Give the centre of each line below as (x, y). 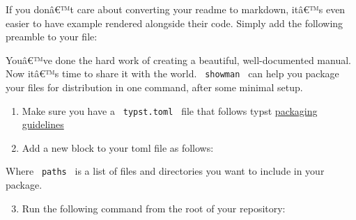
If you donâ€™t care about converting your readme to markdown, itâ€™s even (176, 9)
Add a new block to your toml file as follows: (118, 147)
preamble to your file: (52, 37)
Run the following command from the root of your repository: (154, 208)
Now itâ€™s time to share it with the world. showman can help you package (172, 73)
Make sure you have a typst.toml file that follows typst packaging (170, 110)
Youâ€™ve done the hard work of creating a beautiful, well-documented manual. (178, 60)
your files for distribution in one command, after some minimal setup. (154, 87)
